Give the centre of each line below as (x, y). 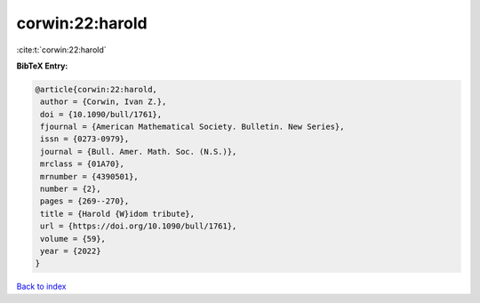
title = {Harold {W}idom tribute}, (118, 214)
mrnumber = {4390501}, (90, 176)
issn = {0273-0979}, (85, 139)
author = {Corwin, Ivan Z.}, (104, 102)
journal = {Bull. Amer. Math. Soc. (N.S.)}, (139, 151)
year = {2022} (71, 251)
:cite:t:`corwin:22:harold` (61, 50)
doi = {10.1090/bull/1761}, (101, 114)
